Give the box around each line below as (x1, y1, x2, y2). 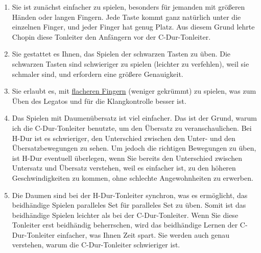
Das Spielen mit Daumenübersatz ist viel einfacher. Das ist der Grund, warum (12, 113, 257, 123)
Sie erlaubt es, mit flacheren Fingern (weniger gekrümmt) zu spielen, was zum (12, 86, 256, 96)
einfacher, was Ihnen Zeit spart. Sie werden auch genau (57, 229, 230, 240)
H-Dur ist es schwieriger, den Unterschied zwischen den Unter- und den (12, 132, 235, 143)
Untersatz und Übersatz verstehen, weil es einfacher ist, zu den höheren (12, 162, 236, 173)
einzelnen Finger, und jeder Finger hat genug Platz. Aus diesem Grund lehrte (12, 21, 255, 32)
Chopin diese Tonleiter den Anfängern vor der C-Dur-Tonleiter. (12, 31, 211, 42)
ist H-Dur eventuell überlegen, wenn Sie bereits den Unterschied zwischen (12, 152, 242, 163)
